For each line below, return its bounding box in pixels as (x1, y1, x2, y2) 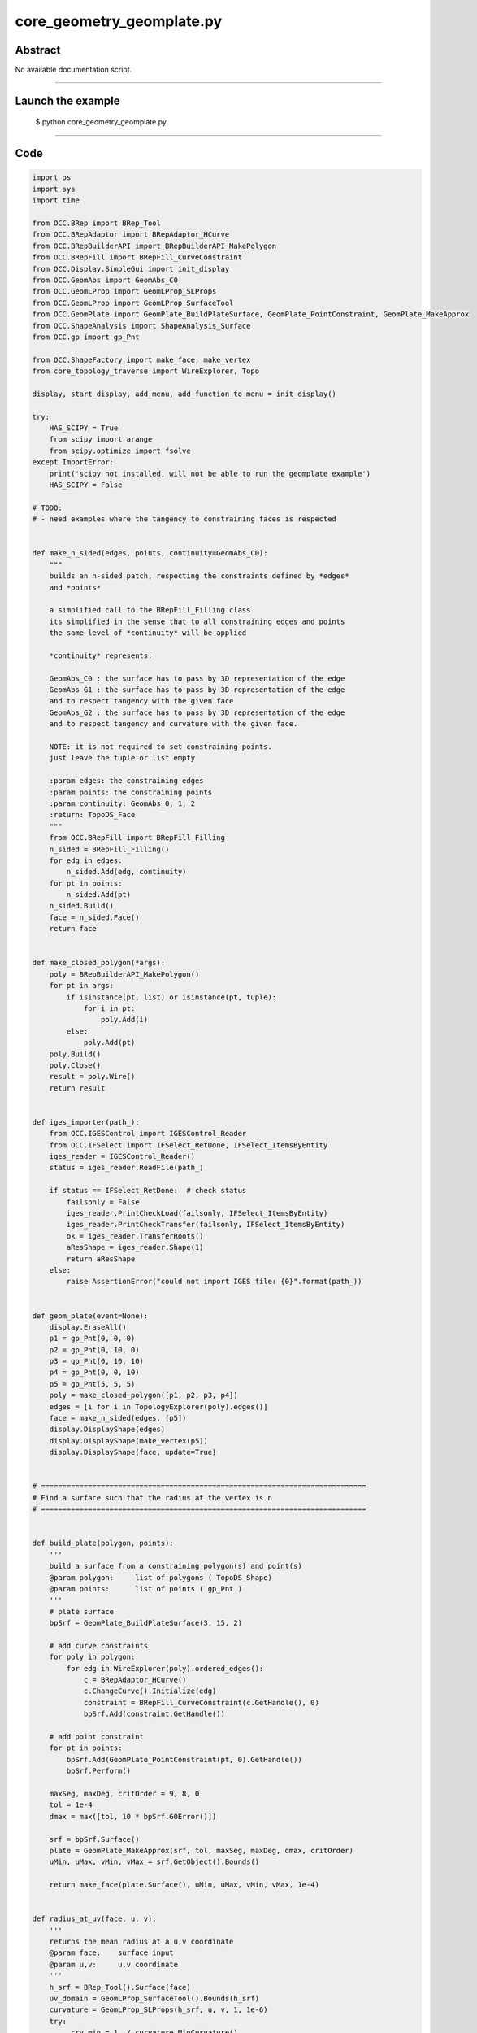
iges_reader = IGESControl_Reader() (49, 1151, 195, 1161)
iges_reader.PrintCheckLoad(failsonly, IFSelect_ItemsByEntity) (66, 1208, 328, 1218)
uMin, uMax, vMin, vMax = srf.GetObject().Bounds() (49, 1857, 260, 1866)
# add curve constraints (49, 1641, 149, 1650)
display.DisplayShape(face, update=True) (49, 1447, 217, 1457)
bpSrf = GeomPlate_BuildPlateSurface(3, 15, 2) (49, 1618, 243, 1628)
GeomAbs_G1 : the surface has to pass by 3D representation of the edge (49, 686, 345, 694)
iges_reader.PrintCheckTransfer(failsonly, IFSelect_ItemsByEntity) (66, 1220, 345, 1230)
